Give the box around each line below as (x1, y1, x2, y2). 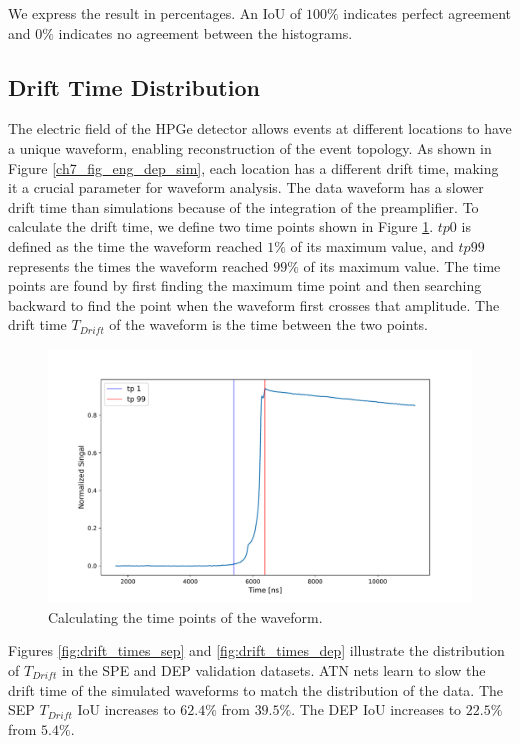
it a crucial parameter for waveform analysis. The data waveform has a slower (8, 177, 484, 198)
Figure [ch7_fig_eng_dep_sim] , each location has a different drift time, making (8, 157, 499, 178)
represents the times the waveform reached (8, 255, 269, 276)
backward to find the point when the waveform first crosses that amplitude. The (8, 294, 500, 315)
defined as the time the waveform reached (8, 235, 263, 256)
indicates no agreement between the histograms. (58, 22, 353, 43)
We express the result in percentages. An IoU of (8, 3, 302, 23)
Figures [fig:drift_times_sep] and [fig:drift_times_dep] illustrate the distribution (8, 640, 505, 661)
